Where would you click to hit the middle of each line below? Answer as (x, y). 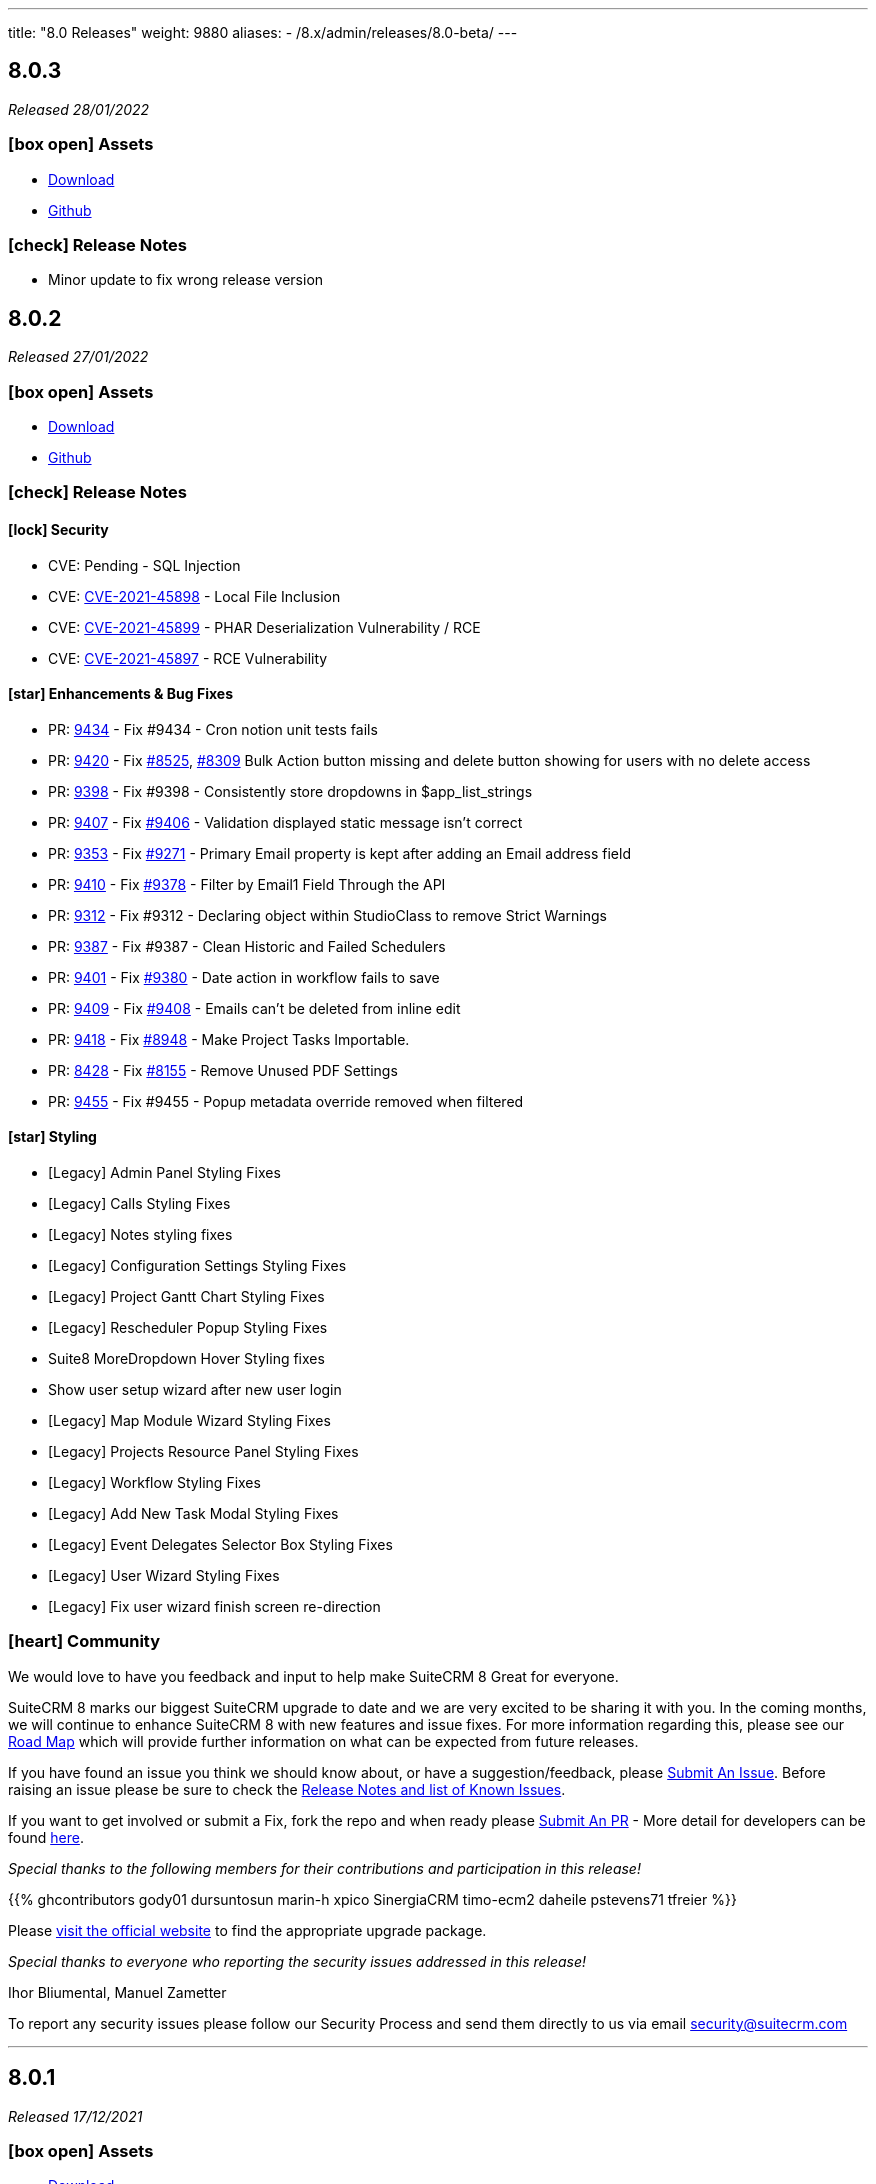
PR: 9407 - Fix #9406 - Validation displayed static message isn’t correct (285, 822)
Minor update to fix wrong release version (186, 280)
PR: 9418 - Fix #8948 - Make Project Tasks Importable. (229, 1039)
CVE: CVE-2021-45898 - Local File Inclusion (194, 596)
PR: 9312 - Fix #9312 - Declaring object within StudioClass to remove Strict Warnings (327, 915)
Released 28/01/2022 (79, 109)
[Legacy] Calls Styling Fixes (139, 1203)
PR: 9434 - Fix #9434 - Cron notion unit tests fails (213, 729)
